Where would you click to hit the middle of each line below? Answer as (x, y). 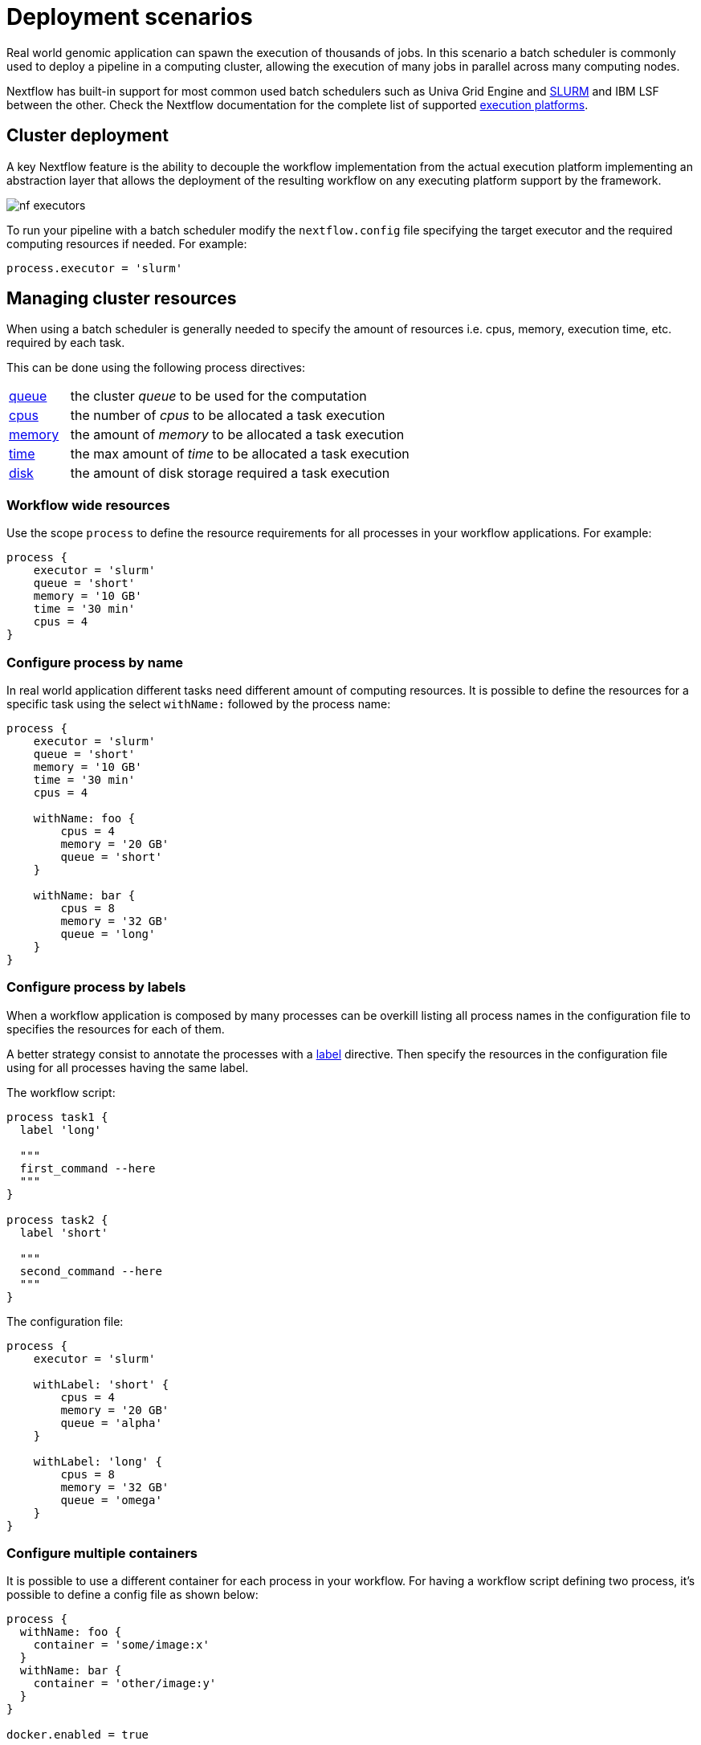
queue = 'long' (108, 934)
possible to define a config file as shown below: (132, 1595)
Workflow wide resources (88, 505)
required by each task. (66, 343)
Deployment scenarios (130, 17)
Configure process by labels (96, 987)
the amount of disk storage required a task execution (230, 473)
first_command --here (88, 1168)
